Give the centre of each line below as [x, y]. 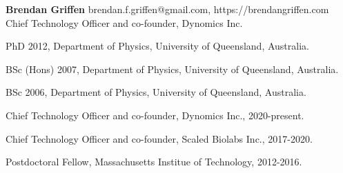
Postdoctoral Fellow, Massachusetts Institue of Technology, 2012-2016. [154, 162]
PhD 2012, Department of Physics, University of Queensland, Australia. [157, 46]
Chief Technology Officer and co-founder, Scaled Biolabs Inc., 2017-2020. [159, 138]
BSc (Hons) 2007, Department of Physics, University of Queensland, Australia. [172, 69]
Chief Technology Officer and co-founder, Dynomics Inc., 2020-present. [155, 115]
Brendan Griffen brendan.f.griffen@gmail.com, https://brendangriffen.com [167, 9]
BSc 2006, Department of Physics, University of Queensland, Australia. [156, 92]
